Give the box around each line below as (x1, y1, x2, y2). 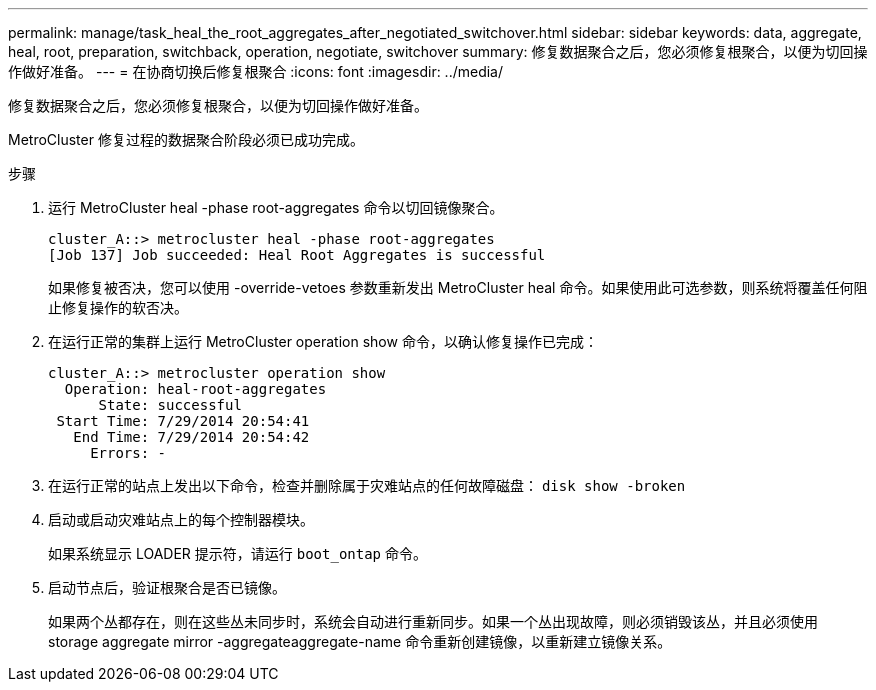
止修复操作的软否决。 (48, 299, 188, 316)
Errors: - (90, 445, 167, 461)
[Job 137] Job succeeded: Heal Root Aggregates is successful (48, 247, 546, 263)
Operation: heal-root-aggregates (64, 381, 327, 397)
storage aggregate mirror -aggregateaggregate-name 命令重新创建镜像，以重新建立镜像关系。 (48, 633, 672, 650)
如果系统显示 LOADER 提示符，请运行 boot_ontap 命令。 (48, 545, 427, 562)
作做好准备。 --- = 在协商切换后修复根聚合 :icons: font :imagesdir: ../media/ (8, 63, 504, 80)
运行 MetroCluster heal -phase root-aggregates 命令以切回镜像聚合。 (48, 199, 504, 216)
